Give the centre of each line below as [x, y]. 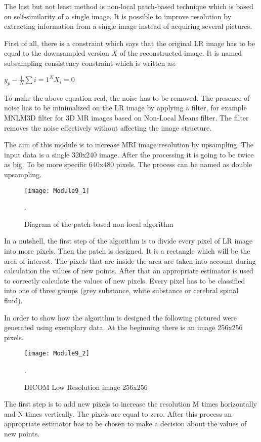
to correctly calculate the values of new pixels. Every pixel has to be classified [125, 280]
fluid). [13, 300]
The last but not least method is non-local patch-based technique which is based [129, 6]
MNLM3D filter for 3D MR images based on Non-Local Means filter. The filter [126, 118]
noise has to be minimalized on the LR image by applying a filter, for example [125, 108]
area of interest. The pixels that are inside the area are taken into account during [130, 260]
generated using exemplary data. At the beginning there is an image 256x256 [123, 327]
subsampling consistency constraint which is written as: [90, 63]
